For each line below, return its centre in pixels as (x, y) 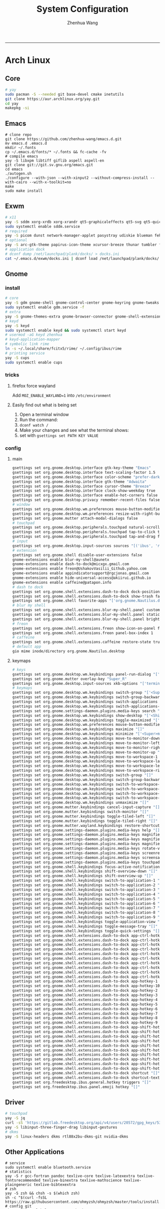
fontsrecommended (23, 1180)
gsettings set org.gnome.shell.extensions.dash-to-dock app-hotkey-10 (86, 986)
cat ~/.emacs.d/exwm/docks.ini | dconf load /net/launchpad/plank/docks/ (82, 258)
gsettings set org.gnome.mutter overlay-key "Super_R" (69, 679)
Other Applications (35, 1152)
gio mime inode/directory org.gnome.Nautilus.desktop (68, 651)
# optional (16, 240)
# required (16, 231)
